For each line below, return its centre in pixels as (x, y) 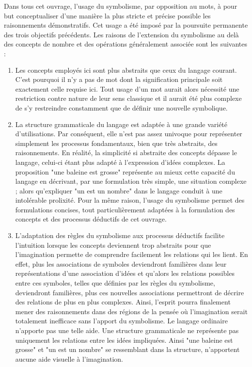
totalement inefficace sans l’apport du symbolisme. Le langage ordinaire (121, 321)
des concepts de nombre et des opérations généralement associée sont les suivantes (126, 44)
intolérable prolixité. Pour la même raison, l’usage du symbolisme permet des (130, 200)
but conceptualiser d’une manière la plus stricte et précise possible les (107, 15)
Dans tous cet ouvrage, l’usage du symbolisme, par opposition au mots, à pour (121, 6)
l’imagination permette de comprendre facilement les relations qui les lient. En (132, 254)
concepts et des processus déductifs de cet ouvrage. (91, 219)
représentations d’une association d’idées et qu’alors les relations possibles (125, 273)
